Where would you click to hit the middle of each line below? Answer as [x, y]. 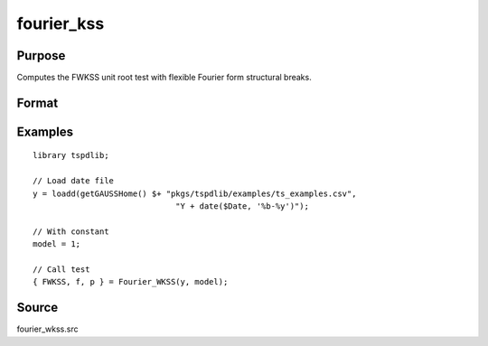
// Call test [61, 270]
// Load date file [74, 181]
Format [38, 103]
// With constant [71, 231]
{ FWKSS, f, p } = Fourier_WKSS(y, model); [131, 282]
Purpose [41, 56]
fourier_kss [61, 23]
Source [38, 308]
